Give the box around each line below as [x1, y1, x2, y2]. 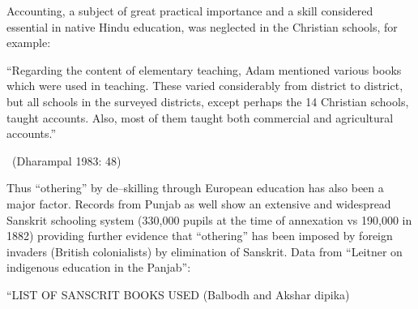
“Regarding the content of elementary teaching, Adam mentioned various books [6, 61, 402, 78]
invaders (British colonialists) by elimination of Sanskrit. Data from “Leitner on [6, 242, 403, 260]
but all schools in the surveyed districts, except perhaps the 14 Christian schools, [6, 92, 409, 109]
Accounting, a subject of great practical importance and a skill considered [6, 2, 373, 19]
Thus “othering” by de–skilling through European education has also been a [6, 179, 384, 196]
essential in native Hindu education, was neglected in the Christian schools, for [6, 18, 398, 35]
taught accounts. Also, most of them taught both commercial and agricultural [6, 109, 394, 126]
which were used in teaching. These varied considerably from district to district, [6, 77, 403, 94]
